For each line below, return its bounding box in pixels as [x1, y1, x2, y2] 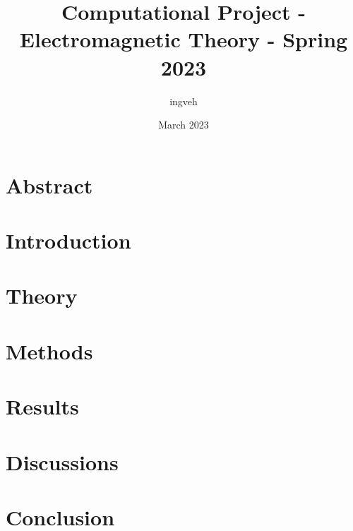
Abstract [6, 170, 93, 199]
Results [6, 392, 79, 421]
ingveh [169, 93, 198, 108]
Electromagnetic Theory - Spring [19, 25, 348, 54]
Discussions [6, 447, 119, 476]
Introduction [6, 226, 131, 255]
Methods [6, 336, 93, 365]
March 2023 [158, 117, 209, 132]
